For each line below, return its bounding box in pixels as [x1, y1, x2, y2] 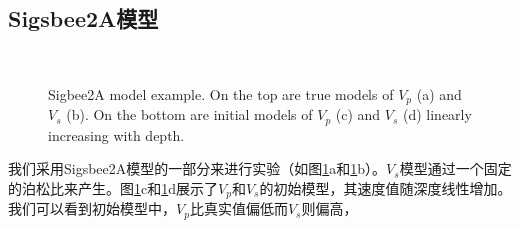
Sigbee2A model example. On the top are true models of [48, 83, 394, 104]
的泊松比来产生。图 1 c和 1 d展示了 [8, 177, 219, 198]
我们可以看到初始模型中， [8, 198, 176, 219]
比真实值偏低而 [189, 198, 288, 219]
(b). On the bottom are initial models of [66, 104, 313, 125]
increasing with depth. [48, 124, 185, 145]
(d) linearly [402, 104, 472, 125]
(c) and [335, 104, 381, 125]
